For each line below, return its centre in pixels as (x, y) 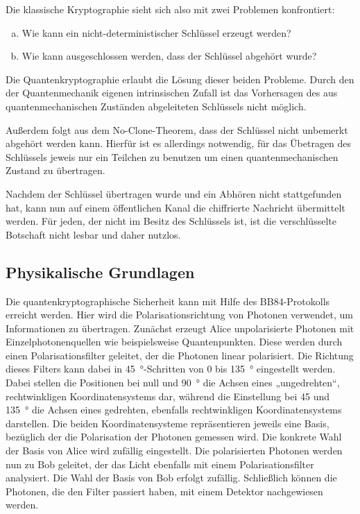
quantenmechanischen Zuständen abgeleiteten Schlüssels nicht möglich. (156, 106)
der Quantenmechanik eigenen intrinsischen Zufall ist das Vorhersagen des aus (172, 93)
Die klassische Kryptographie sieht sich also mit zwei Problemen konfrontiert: (170, 9)
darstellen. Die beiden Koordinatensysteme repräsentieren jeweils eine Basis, (168, 423)
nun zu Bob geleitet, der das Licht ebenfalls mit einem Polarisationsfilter (160, 464)
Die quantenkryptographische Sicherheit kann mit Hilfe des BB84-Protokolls (168, 301)
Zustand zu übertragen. (55, 170)
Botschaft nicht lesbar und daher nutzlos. (93, 234)
